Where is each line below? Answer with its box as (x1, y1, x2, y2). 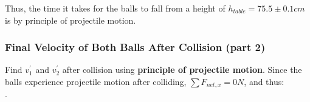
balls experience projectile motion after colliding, (5, 75, 187, 87)
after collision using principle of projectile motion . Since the (62, 63, 302, 76)
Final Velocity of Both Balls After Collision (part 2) (5, 39, 266, 55)
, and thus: (244, 75, 284, 87)
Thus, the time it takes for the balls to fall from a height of (5, 2, 226, 14)
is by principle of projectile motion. (5, 13, 136, 26)
